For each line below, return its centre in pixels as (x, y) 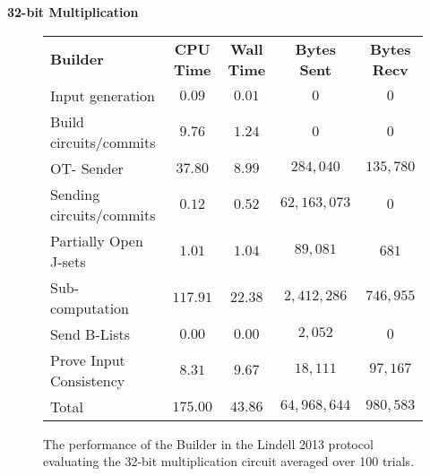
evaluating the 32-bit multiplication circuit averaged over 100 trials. (229, 461)
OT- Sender (87, 168)
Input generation (103, 95)
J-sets (68, 261)
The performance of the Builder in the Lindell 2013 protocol (208, 443)
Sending (75, 194)
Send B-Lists (90, 333)
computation (90, 307)
